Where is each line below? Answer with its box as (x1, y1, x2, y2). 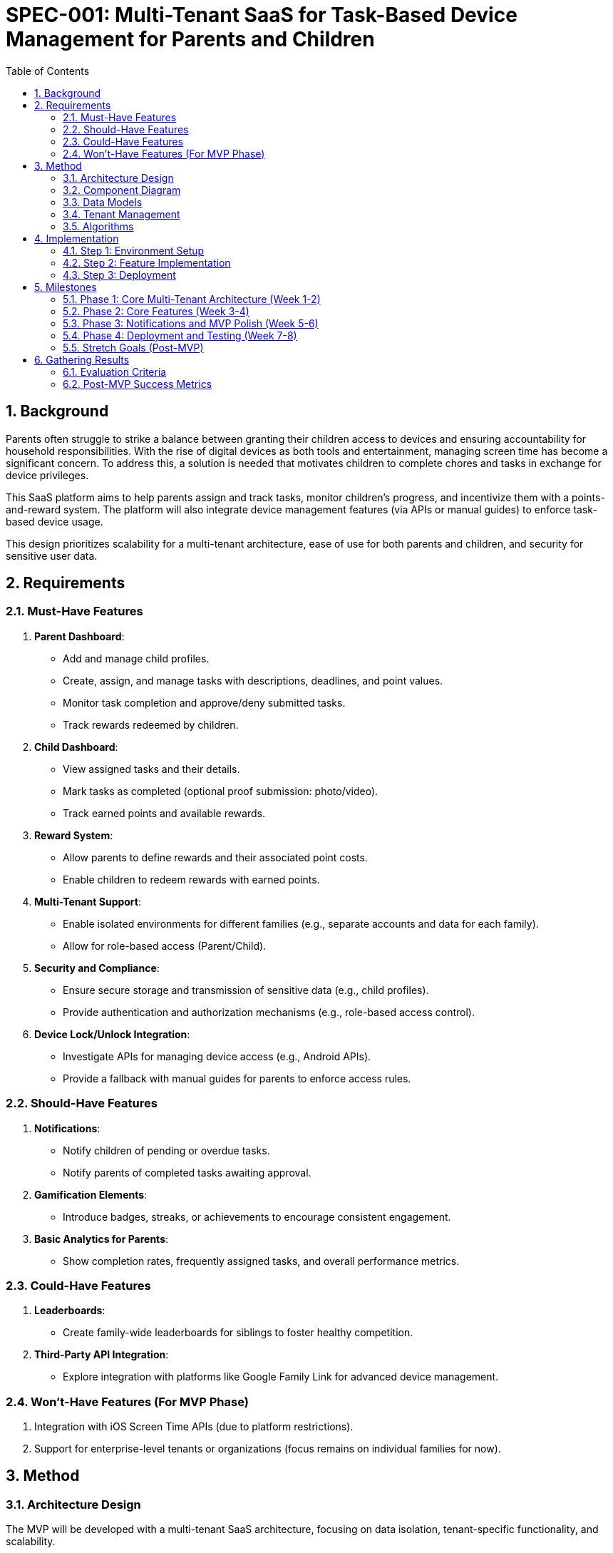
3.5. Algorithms (63, 220, 134, 232)
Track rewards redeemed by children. (63, 718, 239, 731)
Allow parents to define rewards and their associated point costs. (63, 851, 368, 863)
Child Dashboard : (34, 740, 118, 753)
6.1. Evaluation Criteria (63, 365, 167, 378)
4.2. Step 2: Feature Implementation (63, 256, 231, 269)
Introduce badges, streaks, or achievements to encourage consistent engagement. (63, 1210, 451, 1223)
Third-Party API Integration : (34, 1348, 169, 1361)
